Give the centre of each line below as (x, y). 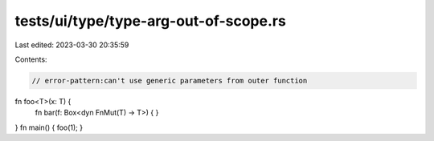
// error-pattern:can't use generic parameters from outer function (170, 81)
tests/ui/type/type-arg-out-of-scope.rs (151, 21)
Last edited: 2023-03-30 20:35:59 (72, 45)
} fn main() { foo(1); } (49, 127)
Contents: (31, 59)
